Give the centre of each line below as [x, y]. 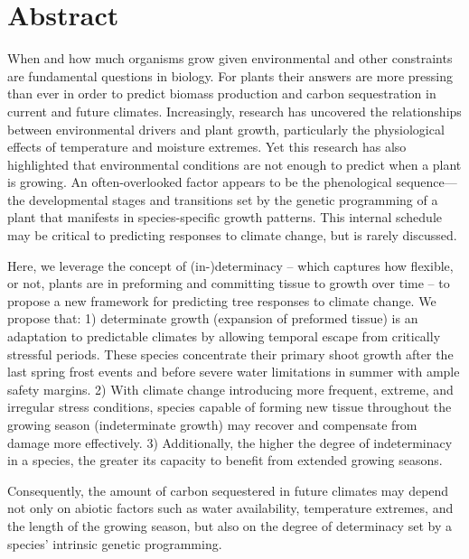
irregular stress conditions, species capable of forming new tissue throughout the [230, 407]
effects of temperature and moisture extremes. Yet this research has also [207, 147]
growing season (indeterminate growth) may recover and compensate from [212, 424]
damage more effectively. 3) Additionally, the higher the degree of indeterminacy [230, 442]
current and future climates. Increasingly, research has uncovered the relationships [234, 111]
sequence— [427, 182]
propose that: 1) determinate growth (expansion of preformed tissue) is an [213, 318]
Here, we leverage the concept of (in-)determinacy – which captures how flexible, [230, 265]
